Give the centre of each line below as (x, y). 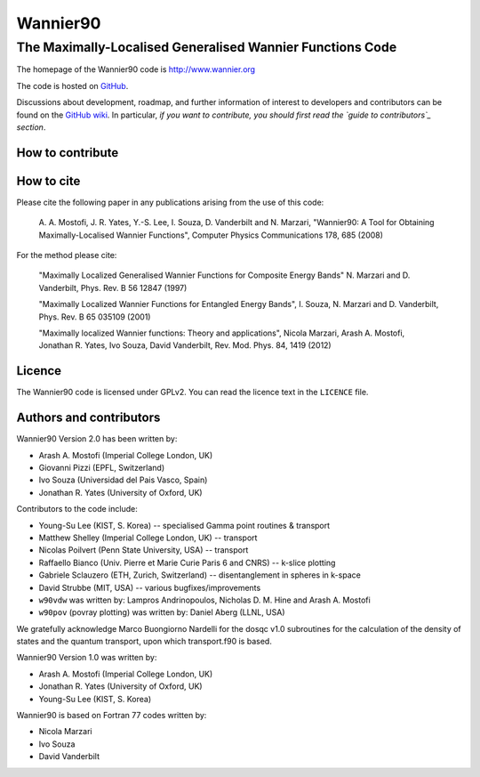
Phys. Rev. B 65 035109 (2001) (95, 317)
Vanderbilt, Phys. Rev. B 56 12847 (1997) (113, 287)
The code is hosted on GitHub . (72, 85)
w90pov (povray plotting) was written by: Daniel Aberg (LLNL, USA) (162, 612)
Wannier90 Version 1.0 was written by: (87, 658)
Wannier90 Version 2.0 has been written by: (97, 439)
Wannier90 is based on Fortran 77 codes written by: (112, 716)
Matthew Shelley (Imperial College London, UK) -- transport (148, 538)
